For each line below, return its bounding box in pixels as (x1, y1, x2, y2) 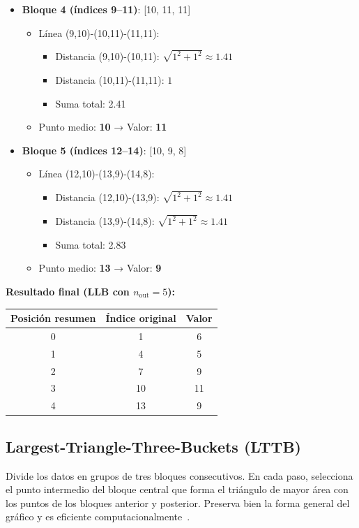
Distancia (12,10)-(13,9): (55, 190, 160, 205)
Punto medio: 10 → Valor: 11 (38, 119, 167, 134)
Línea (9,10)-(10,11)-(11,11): (38, 25, 160, 40)
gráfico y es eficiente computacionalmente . (6, 509, 190, 524)
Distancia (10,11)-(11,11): (55, 73, 165, 87)
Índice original (105, 311, 176, 325)
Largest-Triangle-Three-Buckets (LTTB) (6, 435, 301, 457)
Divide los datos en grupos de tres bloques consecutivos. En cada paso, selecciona (6, 468, 353, 483)
